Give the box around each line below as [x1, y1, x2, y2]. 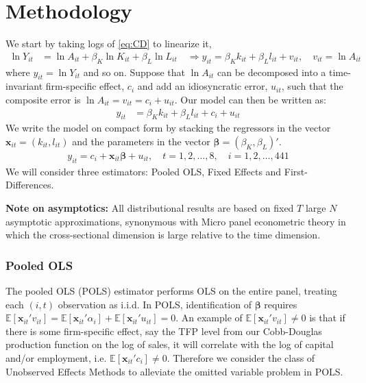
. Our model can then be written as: [174, 92, 326, 106]
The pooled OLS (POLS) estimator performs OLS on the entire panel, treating [5, 283, 337, 297]
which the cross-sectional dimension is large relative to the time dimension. [5, 227, 321, 242]
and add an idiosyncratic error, [137, 79, 268, 93]
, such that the [281, 79, 343, 93]
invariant [5, 79, 43, 93]
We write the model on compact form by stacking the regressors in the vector [5, 121, 331, 135]
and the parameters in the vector [72, 134, 210, 148]
